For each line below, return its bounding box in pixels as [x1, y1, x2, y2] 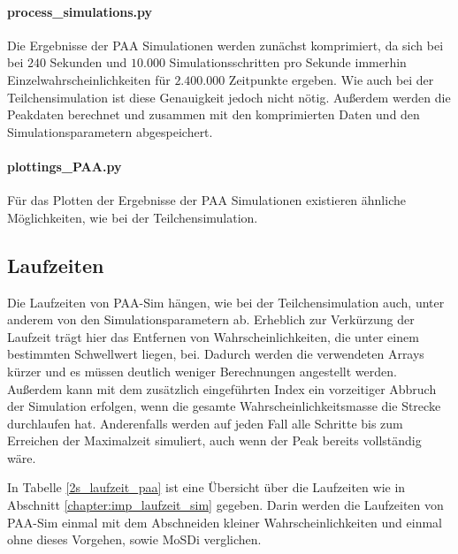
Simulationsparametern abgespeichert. [7, 122, 213, 140]
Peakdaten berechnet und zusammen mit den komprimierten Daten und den [7, 105, 420, 124]
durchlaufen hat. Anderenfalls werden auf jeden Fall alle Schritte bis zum [7, 414, 403, 432]
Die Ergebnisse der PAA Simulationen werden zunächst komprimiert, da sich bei [7, 35, 444, 54]
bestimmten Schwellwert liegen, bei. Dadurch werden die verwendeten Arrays [7, 345, 424, 363]
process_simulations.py [7, 2, 153, 20]
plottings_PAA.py [7, 156, 122, 175]
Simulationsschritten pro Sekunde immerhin [169, 53, 407, 72]
